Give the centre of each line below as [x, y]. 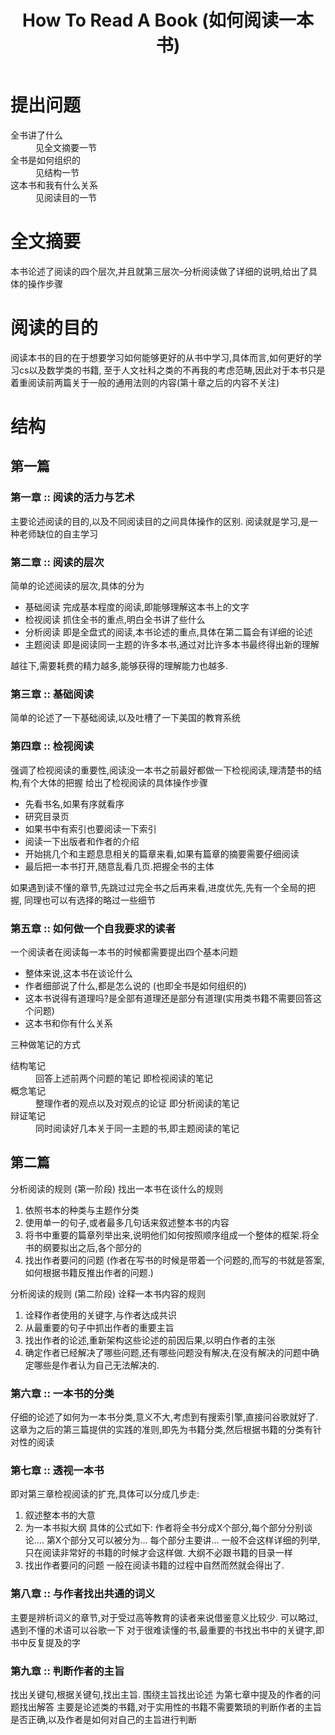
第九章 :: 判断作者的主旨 [67, 1671]
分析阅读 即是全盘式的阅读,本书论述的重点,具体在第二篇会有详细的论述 [168, 632]
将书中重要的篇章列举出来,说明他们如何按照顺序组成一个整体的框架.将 [167, 1235]
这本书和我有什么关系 [54, 185]
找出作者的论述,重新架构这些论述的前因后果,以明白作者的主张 [150, 1340]
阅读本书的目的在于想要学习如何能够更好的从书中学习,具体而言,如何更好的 [162, 357]
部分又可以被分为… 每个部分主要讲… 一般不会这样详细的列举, [195, 1540]
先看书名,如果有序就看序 [74, 803]
